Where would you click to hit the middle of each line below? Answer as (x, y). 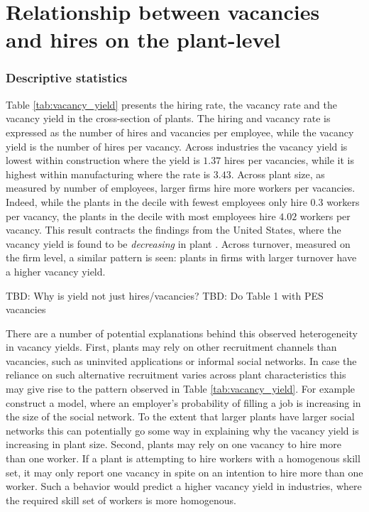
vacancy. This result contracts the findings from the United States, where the (174, 230)
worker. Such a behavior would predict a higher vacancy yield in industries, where (184, 486)
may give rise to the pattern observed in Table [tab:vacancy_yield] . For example (181, 389)
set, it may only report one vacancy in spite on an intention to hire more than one (184, 472)
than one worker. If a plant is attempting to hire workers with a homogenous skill (183, 458)
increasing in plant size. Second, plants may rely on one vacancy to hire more (174, 444)
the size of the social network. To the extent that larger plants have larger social (180, 416)
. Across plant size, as (278, 174)
